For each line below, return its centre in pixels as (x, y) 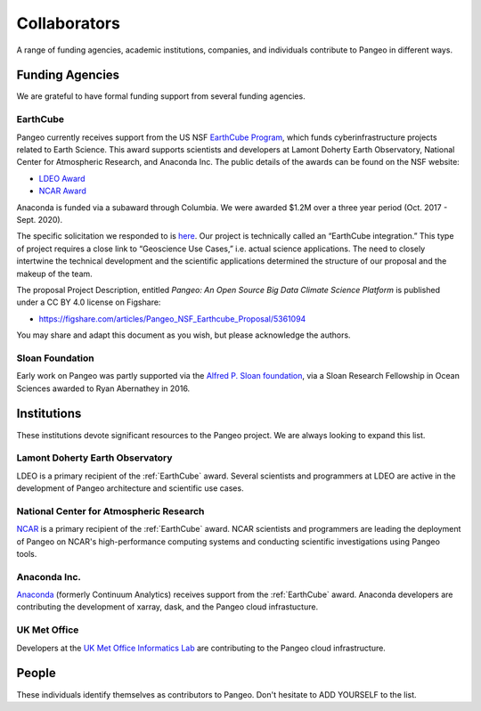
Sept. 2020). (40, 219)
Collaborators (68, 23)
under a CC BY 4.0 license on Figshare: (89, 302)
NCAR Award (62, 191)
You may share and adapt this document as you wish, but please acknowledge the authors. (183, 335)
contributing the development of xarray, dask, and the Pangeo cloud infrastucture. (167, 607)
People (37, 673)
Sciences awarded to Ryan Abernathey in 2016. (103, 388)
